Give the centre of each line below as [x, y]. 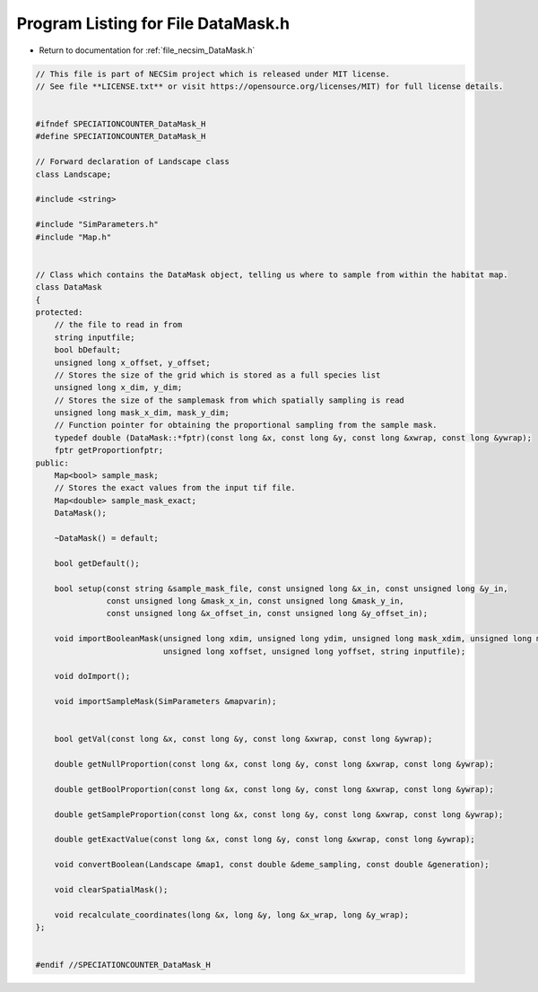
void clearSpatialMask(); [111, 889]
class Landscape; [74, 174]
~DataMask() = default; [106, 538]
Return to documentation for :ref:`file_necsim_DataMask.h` [147, 50]
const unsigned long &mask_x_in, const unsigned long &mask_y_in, [256, 600]
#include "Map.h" [74, 237]
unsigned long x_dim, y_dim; [118, 387]
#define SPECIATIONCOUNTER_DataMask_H [121, 136]
